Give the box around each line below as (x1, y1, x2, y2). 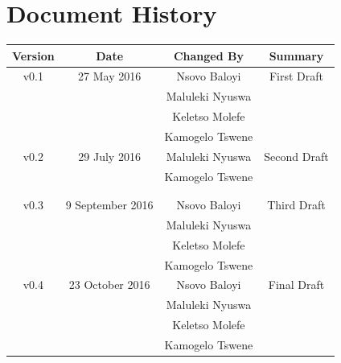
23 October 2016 (68, 276, 150, 293)
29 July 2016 (78, 147, 141, 164)
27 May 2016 (78, 68, 142, 85)
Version (12, 47, 55, 64)
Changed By (173, 47, 244, 64)
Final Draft (268, 276, 325, 293)
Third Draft (267, 196, 326, 213)
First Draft (269, 68, 324, 85)
